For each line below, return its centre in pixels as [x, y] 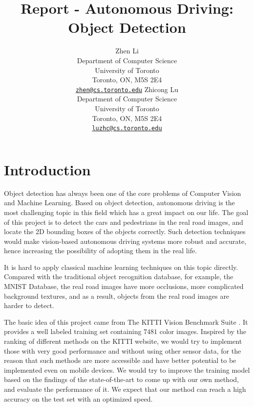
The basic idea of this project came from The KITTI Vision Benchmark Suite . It [126, 322]
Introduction [47, 169]
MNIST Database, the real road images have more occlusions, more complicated [124, 286]
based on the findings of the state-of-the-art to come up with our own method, [121, 379]
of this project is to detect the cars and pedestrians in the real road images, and [124, 222]
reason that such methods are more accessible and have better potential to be [120, 360]
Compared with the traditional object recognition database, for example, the [119, 276]
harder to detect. [29, 305]
